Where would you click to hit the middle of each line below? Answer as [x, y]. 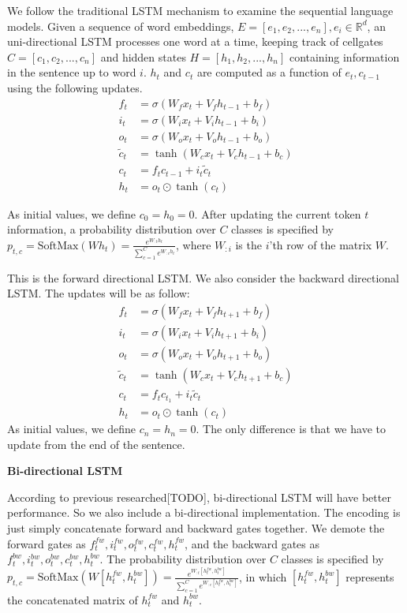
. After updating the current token [278, 213]
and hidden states [143, 56]
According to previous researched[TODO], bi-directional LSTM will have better [199, 497]
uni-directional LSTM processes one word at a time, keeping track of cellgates [195, 41]
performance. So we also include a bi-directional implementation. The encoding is [204, 512]
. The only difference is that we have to [291, 429]
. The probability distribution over [183, 559]
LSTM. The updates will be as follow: [99, 293]
